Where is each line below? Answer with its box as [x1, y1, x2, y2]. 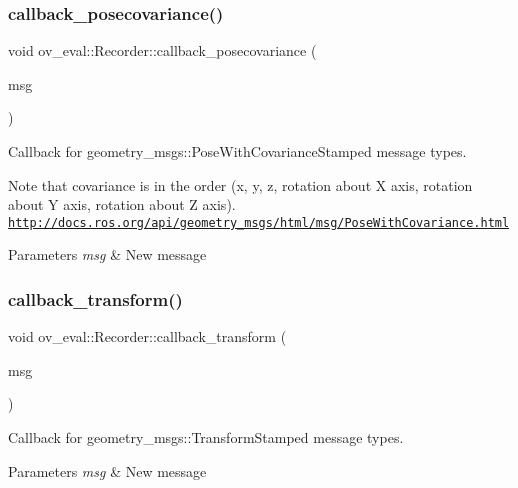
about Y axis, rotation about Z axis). [8, 194, 236, 215]
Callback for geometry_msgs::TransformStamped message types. [8, 427, 404, 448]
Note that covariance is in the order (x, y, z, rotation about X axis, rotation [8, 174, 473, 195]
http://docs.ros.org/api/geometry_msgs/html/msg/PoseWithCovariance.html [8, 215, 510, 230]
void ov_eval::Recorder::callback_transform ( [8, 326, 287, 347]
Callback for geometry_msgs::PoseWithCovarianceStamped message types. [8, 141, 467, 161]
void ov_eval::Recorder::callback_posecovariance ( [8, 40, 317, 61]
